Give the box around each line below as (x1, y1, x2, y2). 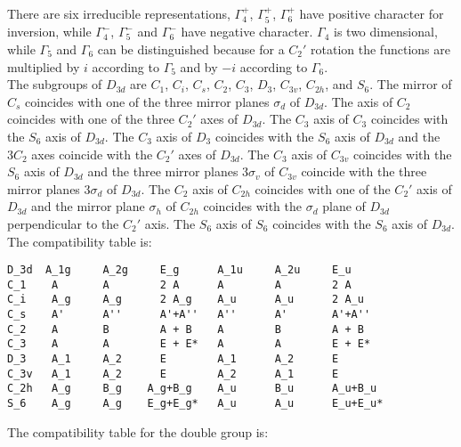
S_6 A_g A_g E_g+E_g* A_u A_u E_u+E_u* (7, 397, 384, 410)
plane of (322, 197, 366, 215)
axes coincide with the (31, 144, 153, 163)
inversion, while (7, 22, 92, 41)
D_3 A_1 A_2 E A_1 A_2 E (7, 353, 339, 366)
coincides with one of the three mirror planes (25, 92, 270, 110)
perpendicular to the (7, 214, 119, 232)
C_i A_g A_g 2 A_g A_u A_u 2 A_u (7, 293, 364, 306)
